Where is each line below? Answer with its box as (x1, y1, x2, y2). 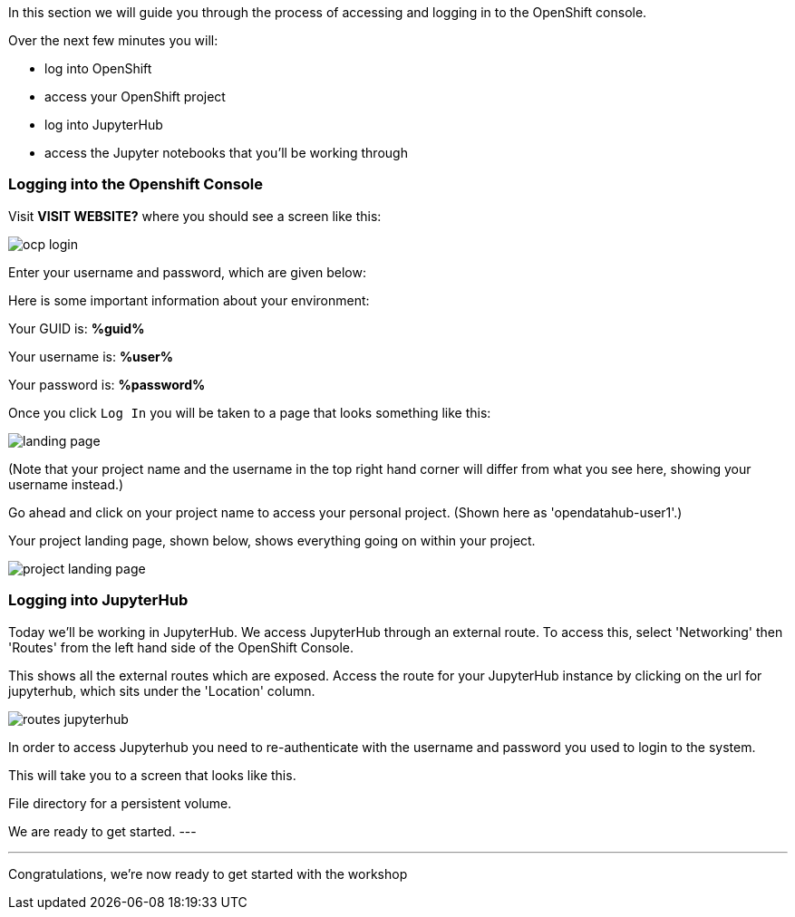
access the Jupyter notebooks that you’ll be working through (44, 145, 408, 160)
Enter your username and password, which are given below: (8, 264, 367, 280)
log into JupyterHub (44, 117, 163, 132)
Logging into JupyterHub (8, 591, 189, 610)
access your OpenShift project (44, 89, 226, 104)
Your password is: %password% (8, 376, 206, 392)
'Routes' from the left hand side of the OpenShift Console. (8, 639, 354, 655)
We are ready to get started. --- (8, 823, 197, 839)
